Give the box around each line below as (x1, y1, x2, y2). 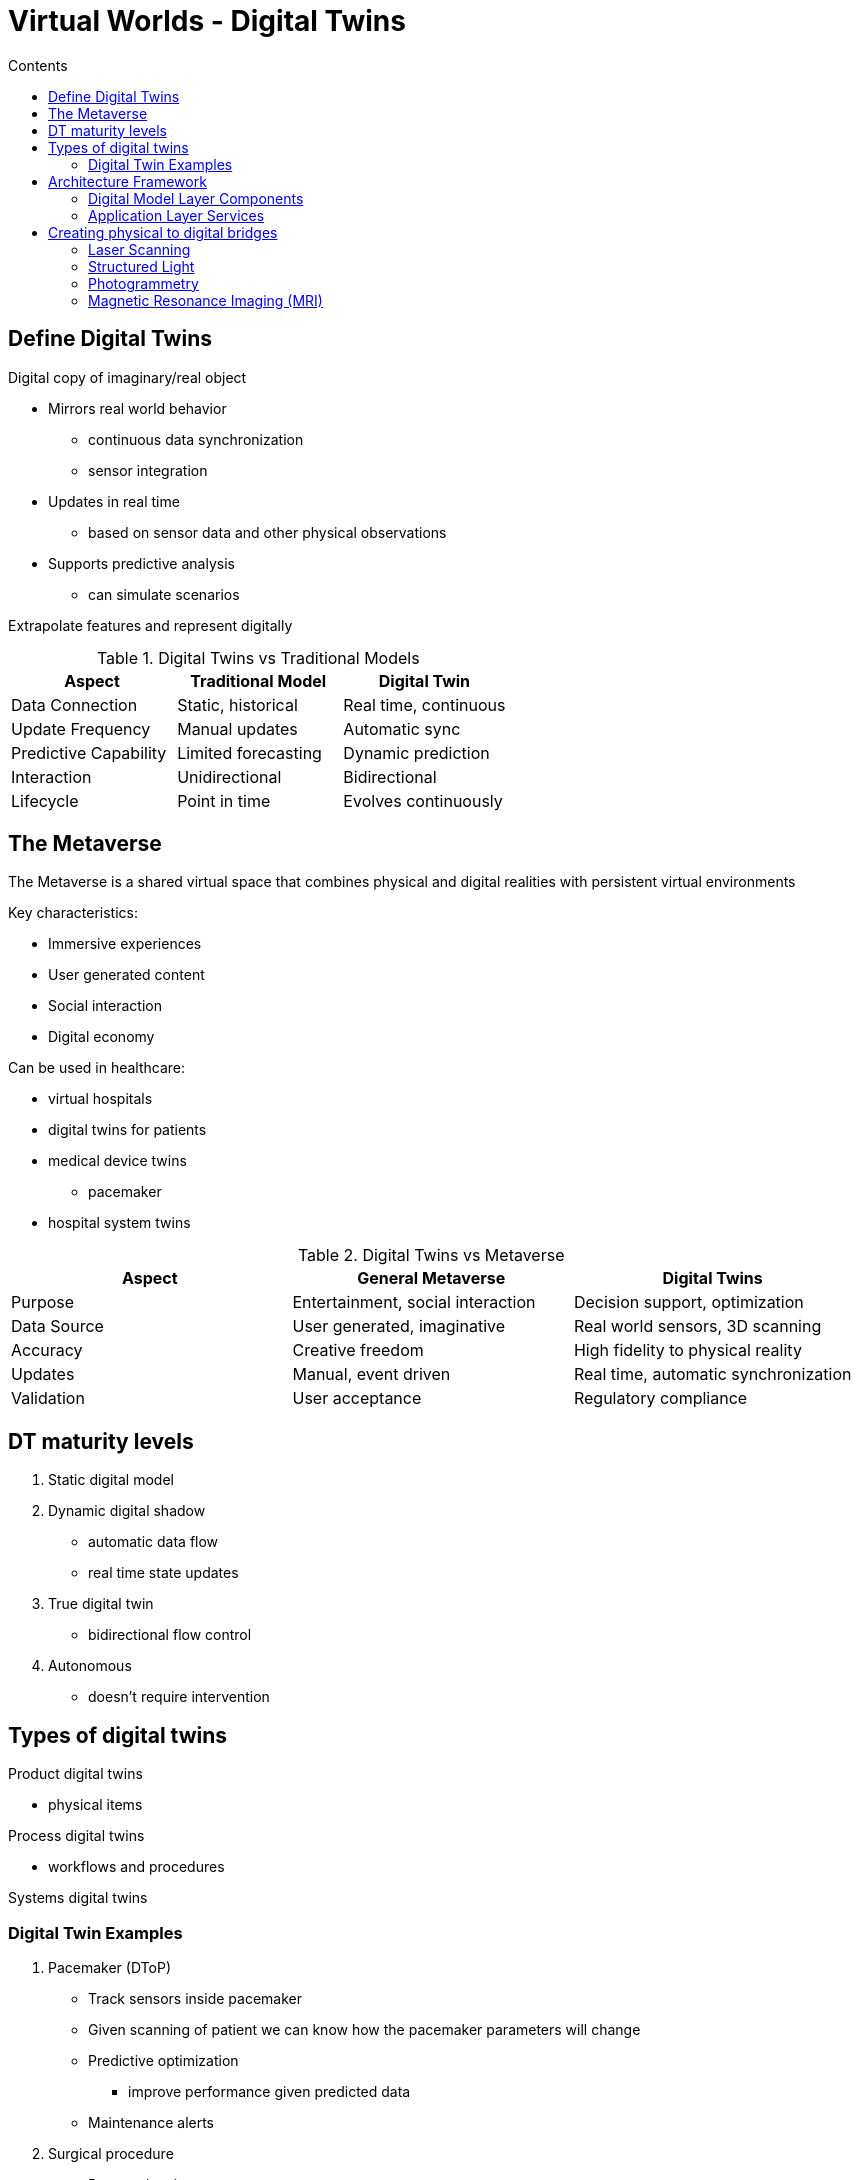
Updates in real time (48, 492, 180, 510)
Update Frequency (11, 718, 151, 739)
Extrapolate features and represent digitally (8, 616, 293, 634)
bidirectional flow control (88, 1626, 252, 1644)
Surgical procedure (48, 2144, 174, 2162)
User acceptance (292, 1388, 422, 1409)
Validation (11, 1388, 85, 1409)
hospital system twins (48, 1214, 191, 1232)
